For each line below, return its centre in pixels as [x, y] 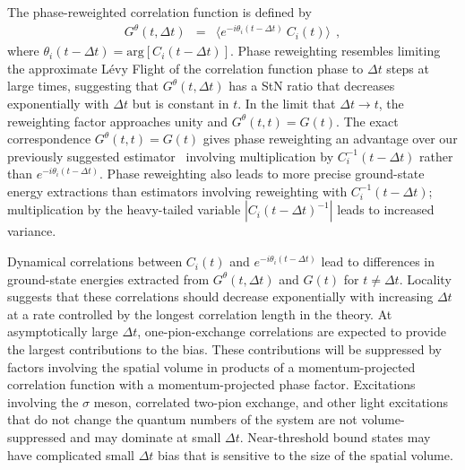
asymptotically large [63, 331]
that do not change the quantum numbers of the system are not [182, 419]
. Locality [425, 279]
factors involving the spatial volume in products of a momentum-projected [211, 366]
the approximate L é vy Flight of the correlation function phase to [185, 68]
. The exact [367, 121]
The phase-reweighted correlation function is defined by [159, 12]
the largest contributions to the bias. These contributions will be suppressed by [224, 349]
